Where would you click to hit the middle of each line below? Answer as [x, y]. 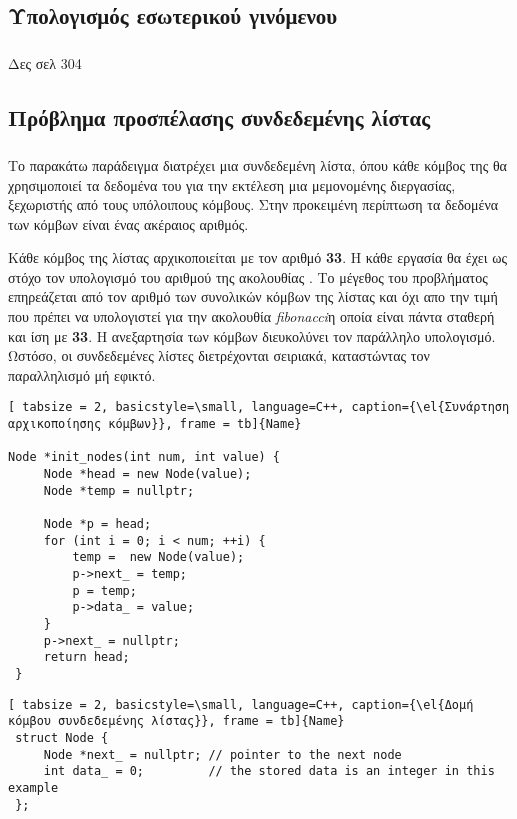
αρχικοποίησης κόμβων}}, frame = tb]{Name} [155, 424]
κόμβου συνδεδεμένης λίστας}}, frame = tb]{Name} [176, 721]
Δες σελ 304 [45, 63]
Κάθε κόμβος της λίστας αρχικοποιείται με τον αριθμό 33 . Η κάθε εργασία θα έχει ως [257, 257]
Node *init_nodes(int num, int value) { [144, 457]
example [33, 787]
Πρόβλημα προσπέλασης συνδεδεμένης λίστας [219, 117]
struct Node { [62, 737]
